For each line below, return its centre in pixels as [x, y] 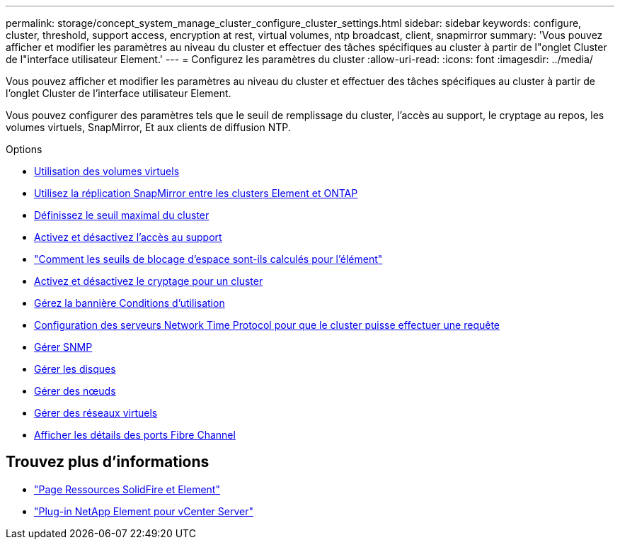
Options [24, 149]
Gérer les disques [75, 369]
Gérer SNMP [63, 347]
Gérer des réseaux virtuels [96, 413]
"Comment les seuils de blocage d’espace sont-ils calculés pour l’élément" [208, 259]
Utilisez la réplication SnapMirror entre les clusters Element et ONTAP [196, 193]
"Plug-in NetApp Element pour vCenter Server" [144, 511]
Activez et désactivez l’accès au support [128, 237]
